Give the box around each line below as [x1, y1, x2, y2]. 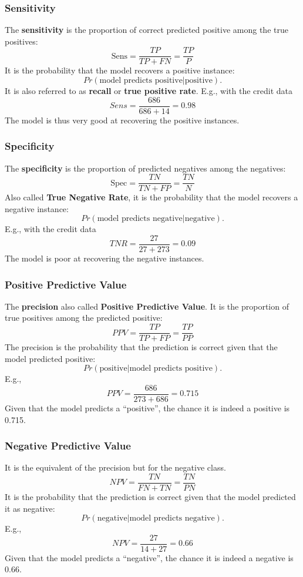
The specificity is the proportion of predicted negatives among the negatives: [5, 162, 286, 174]
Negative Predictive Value [5, 438, 131, 453]
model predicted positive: [5, 352, 96, 364]
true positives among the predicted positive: [5, 311, 163, 324]
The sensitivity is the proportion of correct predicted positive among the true [5, 24, 288, 36]
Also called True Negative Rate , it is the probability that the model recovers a [5, 191, 298, 203]
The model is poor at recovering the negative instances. [5, 252, 204, 264]
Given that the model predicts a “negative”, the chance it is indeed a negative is [5, 551, 294, 563]
